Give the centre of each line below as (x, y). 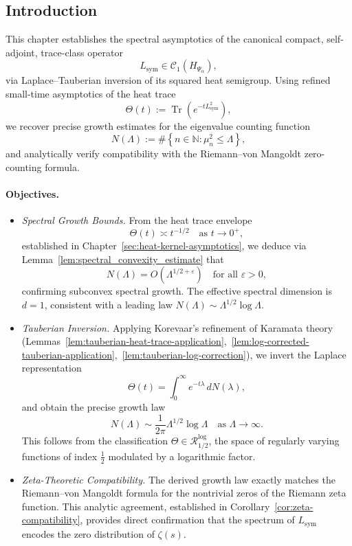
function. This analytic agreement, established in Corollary (146, 506)
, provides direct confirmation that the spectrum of (187, 520)
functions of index (59, 456)
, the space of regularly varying (274, 440)
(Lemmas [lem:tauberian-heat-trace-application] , (124, 341)
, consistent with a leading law (108, 305)
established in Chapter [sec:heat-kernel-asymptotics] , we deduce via (164, 246)
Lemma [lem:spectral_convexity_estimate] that (123, 259)
